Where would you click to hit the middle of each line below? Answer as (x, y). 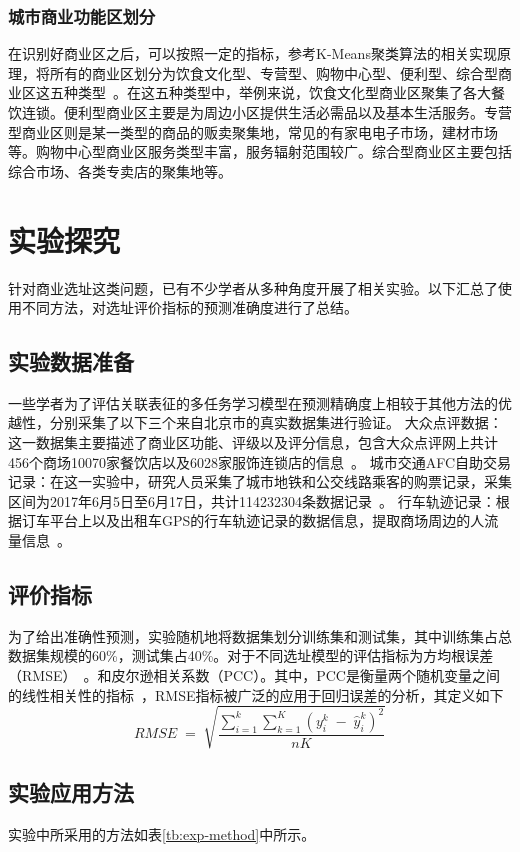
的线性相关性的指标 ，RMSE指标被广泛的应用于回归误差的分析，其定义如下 (256, 694)
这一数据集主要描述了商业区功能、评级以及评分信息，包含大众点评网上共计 (253, 442)
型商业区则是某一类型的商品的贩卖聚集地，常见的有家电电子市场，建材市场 (253, 131)
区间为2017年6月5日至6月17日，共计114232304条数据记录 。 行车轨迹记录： (252, 500)
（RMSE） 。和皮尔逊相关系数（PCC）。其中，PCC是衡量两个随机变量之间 (254, 675)
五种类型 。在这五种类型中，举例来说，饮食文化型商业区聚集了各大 (270, 92)
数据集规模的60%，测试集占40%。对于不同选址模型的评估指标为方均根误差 (251, 655)
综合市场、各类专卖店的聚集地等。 (120, 170)
